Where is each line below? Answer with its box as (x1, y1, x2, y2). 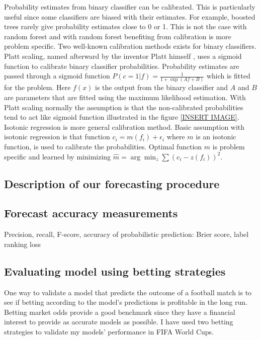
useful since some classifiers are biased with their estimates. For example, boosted (4, 11, 255, 22)
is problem (212, 141, 245, 152)
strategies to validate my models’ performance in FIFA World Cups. (4, 326, 214, 336)
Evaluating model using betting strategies (4, 263, 226, 279)
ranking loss (4, 238, 41, 249)
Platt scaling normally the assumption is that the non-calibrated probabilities (4, 102, 243, 112)
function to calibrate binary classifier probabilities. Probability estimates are (4, 60, 239, 71)
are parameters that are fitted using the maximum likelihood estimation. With (4, 92, 246, 103)
